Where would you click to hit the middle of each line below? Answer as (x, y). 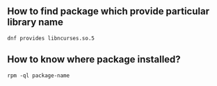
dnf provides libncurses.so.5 (51, 38)
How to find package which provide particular (108, 11)
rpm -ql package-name (39, 76)
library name (35, 23)
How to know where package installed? (94, 59)
